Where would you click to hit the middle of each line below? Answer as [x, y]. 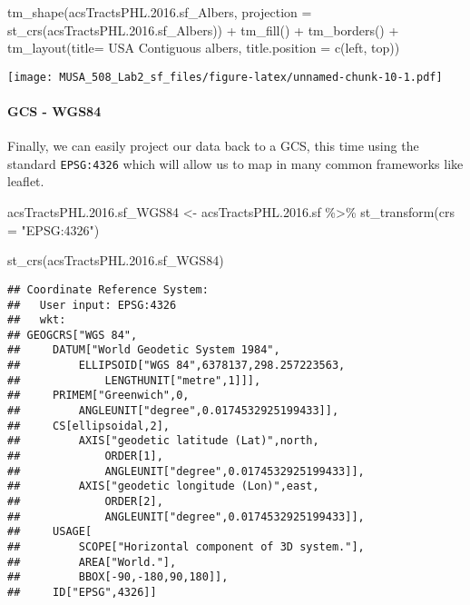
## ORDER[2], [85, 502]
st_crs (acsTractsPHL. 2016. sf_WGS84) [116, 260]
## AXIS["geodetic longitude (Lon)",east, [163, 486]
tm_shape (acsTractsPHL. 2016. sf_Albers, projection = [160, 12]
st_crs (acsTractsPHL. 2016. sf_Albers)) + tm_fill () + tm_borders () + [203, 30]
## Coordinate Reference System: [108, 289]
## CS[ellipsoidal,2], [88, 426]
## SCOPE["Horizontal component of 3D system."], [186, 547]
